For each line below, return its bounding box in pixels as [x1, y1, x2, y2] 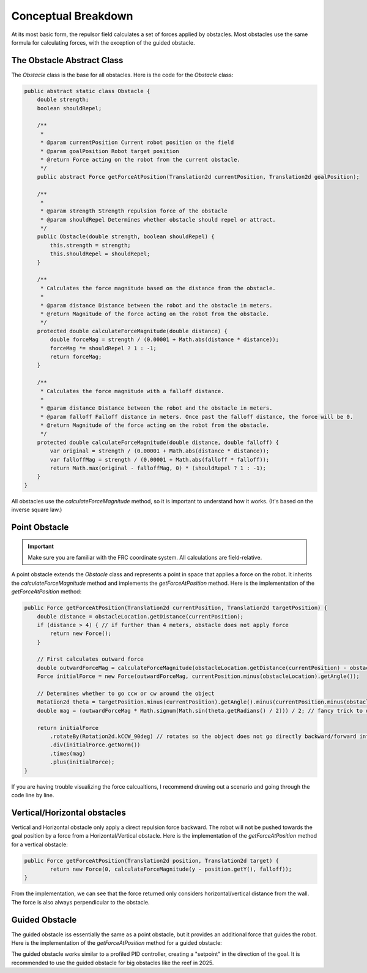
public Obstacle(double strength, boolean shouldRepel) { [37, 233, 215, 240]
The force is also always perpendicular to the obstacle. [11, 898, 150, 906]
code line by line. [11, 791, 54, 798]
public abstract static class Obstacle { [24, 88, 150, 94]
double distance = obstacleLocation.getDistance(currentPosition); [37, 613, 244, 620]
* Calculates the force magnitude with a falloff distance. [40, 388, 224, 394]
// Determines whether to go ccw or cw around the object [37, 690, 215, 697]
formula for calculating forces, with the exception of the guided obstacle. [11, 39, 195, 46]
